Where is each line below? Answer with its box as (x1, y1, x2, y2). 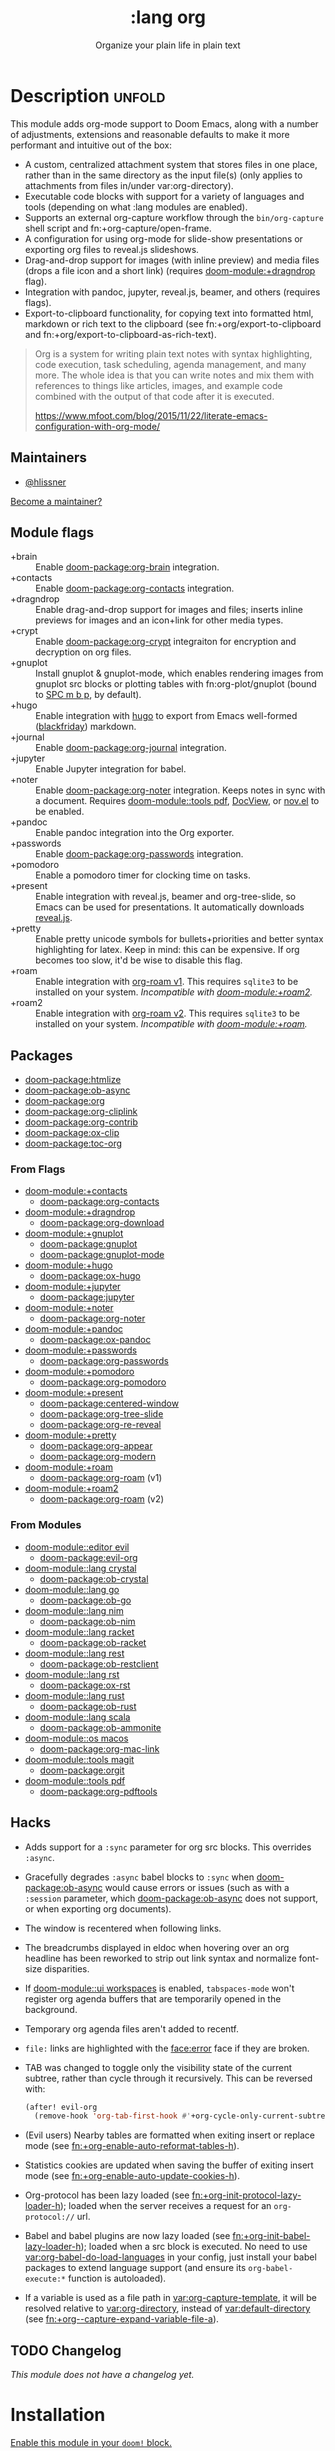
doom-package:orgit (39, 1764, 125, 1776)
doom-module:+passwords (24, 1344, 138, 1356)
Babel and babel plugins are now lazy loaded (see (24, 2230, 231, 2242)
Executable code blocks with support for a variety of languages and (24, 190, 305, 202)
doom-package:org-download (39, 1217, 165, 1229)
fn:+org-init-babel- (232, 2230, 311, 2242)
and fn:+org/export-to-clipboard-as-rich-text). (24, 328, 217, 340)
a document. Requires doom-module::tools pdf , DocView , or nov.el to (35, 795, 320, 807)
